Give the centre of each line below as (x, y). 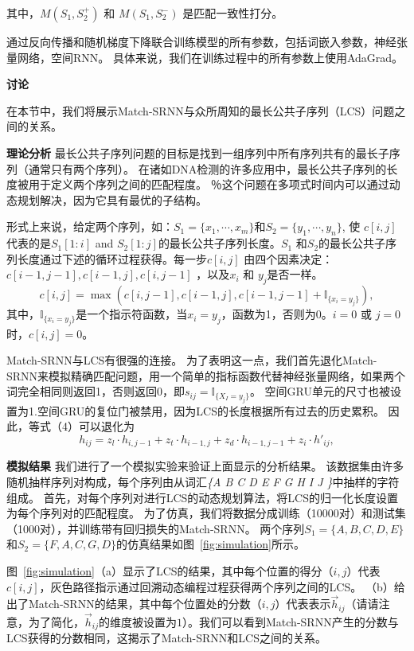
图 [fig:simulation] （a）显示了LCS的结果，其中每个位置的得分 (164, 570)
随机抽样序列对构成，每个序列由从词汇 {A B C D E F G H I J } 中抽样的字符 (203, 481)
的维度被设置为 (138, 622)
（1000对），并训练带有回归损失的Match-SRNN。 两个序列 (156, 528)
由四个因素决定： (289, 258)
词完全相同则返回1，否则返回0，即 (96, 391)
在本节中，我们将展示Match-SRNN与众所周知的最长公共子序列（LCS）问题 (201, 110)
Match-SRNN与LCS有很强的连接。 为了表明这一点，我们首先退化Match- (192, 360)
